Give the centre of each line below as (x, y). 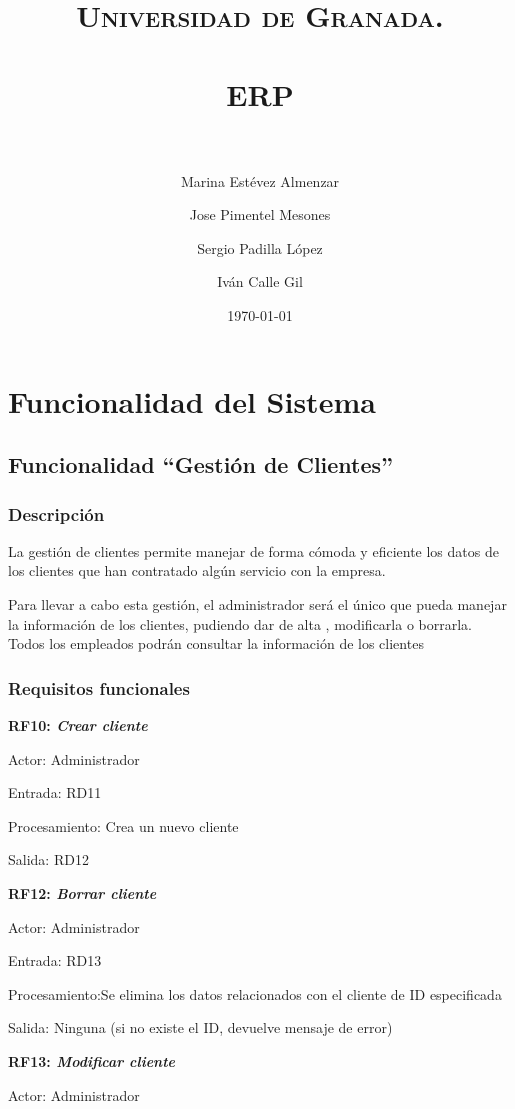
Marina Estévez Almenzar (260, 180)
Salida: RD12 (48, 859)
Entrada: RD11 (55, 792)
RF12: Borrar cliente (82, 893)
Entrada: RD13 (55, 960)
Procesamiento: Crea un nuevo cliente (123, 825)
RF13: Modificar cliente (92, 1060)
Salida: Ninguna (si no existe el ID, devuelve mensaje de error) (200, 1027)
